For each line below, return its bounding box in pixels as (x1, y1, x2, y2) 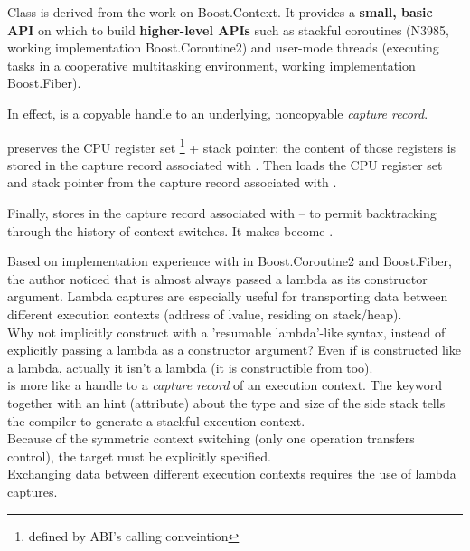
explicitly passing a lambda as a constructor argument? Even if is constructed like (7, 340, 462, 359)
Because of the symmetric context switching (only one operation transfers (7, 429, 415, 448)
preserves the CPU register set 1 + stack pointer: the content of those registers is (7, 135, 456, 157)
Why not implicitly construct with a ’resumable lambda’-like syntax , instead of (7, 322, 446, 341)
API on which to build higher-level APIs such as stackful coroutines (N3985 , (7, 20, 449, 39)
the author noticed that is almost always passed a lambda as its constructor (7, 269, 428, 288)
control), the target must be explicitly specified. (7, 446, 271, 465)
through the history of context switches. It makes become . (7, 221, 334, 240)
